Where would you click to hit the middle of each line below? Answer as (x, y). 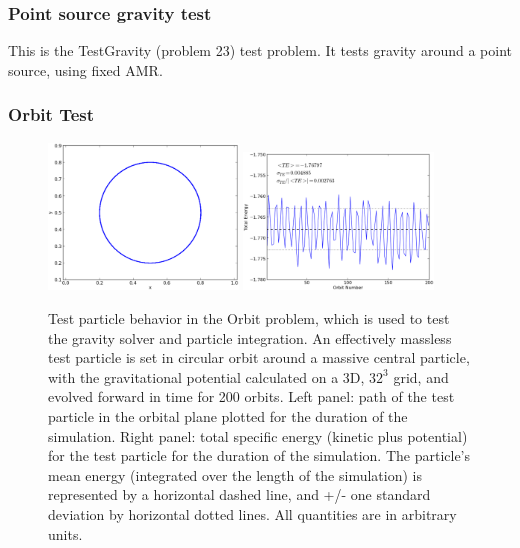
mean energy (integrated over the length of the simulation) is (235, 474)
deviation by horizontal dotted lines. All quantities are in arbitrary (252, 513)
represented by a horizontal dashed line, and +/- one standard (239, 494)
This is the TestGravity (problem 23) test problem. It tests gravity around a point (260, 50)
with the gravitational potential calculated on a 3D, (206, 376)
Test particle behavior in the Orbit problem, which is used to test (249, 317)
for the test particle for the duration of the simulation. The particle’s (259, 455)
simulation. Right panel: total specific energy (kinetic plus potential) (258, 435)
